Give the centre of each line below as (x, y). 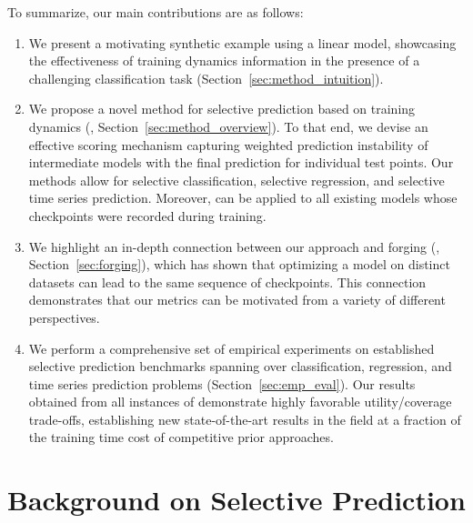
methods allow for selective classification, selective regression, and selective (236, 180)
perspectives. (64, 317)
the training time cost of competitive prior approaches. (181, 437)
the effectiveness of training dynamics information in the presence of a (224, 60)
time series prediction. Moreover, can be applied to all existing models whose (243, 198)
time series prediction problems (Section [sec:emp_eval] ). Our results (222, 383)
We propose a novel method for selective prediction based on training (222, 109)
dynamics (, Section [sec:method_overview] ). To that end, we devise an (228, 126)
